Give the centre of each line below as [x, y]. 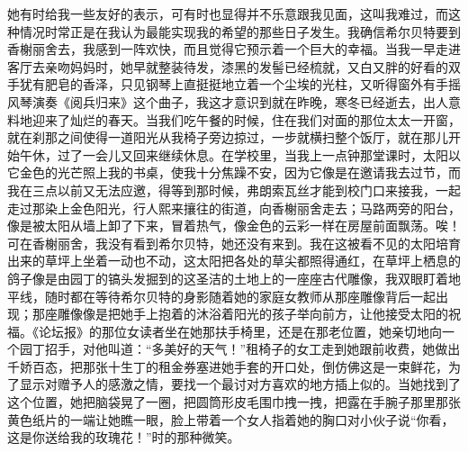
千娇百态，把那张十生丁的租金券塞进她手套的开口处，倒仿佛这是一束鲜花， [228, 366]
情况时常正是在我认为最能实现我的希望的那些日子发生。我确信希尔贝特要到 [240, 31]
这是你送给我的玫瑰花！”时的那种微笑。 [124, 437]
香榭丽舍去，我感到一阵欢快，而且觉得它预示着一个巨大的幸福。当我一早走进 [234, 49]
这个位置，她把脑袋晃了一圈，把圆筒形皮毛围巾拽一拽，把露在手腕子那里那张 [234, 402]
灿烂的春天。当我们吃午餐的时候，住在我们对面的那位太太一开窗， [265, 119]
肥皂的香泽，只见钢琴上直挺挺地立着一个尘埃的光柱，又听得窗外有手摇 [252, 84]
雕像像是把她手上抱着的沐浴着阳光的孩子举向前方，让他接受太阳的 [252, 314]
